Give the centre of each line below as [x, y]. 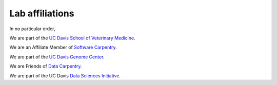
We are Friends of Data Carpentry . [46, 66]
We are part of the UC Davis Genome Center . [57, 57]
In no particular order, [32, 29]
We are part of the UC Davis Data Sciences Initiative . [65, 76]
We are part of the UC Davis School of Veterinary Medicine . [72, 38]
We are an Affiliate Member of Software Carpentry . [63, 47]
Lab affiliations [42, 13]
